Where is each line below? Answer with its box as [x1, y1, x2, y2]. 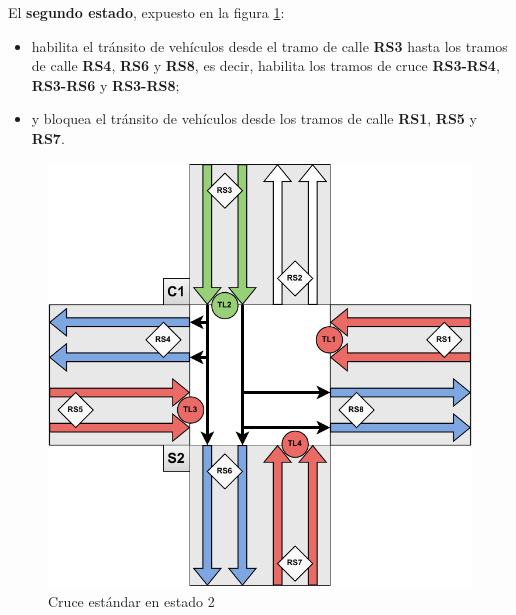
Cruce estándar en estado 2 [48, 591, 215, 612]
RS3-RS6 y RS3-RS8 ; [31, 74, 180, 95]
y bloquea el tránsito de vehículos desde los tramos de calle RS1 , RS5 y [31, 108, 477, 129]
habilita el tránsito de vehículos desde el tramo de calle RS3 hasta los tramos [31, 35, 508, 56]
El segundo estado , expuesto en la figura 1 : [8, 2, 285, 22]
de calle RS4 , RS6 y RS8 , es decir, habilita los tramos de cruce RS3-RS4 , [31, 55, 500, 76]
